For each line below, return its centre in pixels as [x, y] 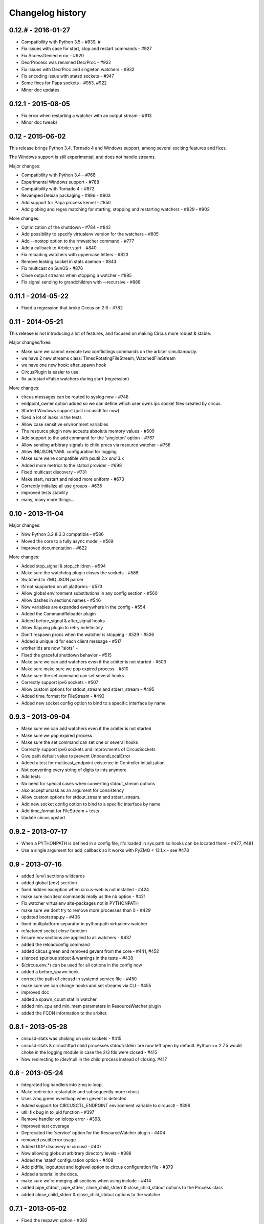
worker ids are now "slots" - [50, 648]
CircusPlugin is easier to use [50, 372]
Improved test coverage [45, 1126]
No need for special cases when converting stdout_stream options [88, 783]
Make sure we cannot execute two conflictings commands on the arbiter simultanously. [109, 351]
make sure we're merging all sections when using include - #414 [86, 1180]
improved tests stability [45, 493]
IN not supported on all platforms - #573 [62, 586]
